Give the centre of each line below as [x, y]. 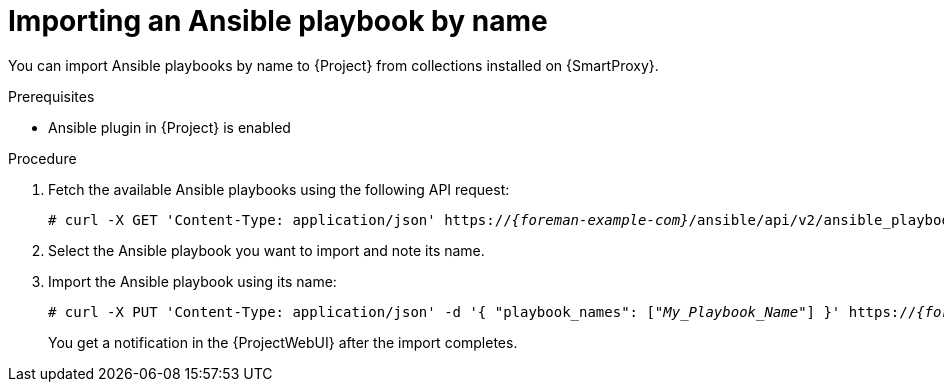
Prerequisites [51, 96]
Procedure [42, 158]
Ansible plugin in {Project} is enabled [169, 127]
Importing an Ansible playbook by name [278, 21]
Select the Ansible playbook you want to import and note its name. [266, 250]
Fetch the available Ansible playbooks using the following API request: [279, 189]
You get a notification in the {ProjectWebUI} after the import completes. [283, 342]
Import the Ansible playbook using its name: [192, 281]
